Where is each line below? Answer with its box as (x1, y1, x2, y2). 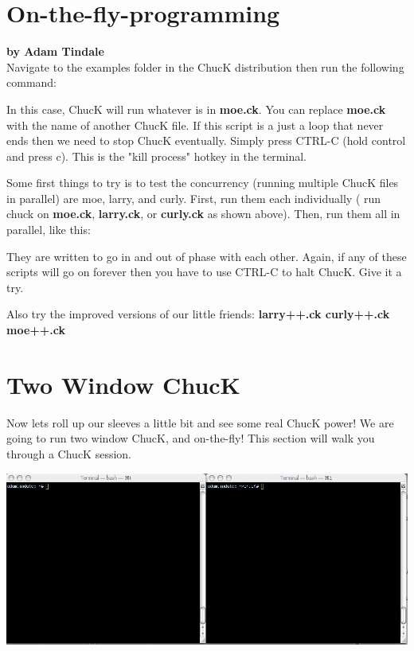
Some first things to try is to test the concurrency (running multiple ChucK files (6, 174, 399, 191)
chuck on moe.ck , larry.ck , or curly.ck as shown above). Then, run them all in (6, 205, 400, 222)
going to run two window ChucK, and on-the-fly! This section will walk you (6, 430, 375, 446)
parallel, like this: (6, 221, 91, 238)
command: (6, 74, 57, 91)
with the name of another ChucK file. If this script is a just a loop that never (6, 116, 384, 133)
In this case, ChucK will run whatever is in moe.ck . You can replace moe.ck (6, 100, 386, 117)
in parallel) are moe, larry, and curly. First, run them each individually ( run (6, 189, 381, 206)
